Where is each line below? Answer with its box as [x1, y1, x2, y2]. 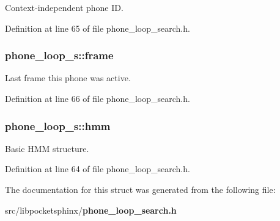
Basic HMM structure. [5, 142, 89, 154]
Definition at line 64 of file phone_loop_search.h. [5, 162, 190, 175]
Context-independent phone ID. [5, 1, 123, 13]
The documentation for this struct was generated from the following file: [5, 183, 276, 195]
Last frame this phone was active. [5, 71, 131, 84]
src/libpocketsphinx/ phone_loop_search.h [5, 203, 177, 216]
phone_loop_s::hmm [5, 118, 111, 133]
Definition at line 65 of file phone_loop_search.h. [5, 21, 190, 34]
